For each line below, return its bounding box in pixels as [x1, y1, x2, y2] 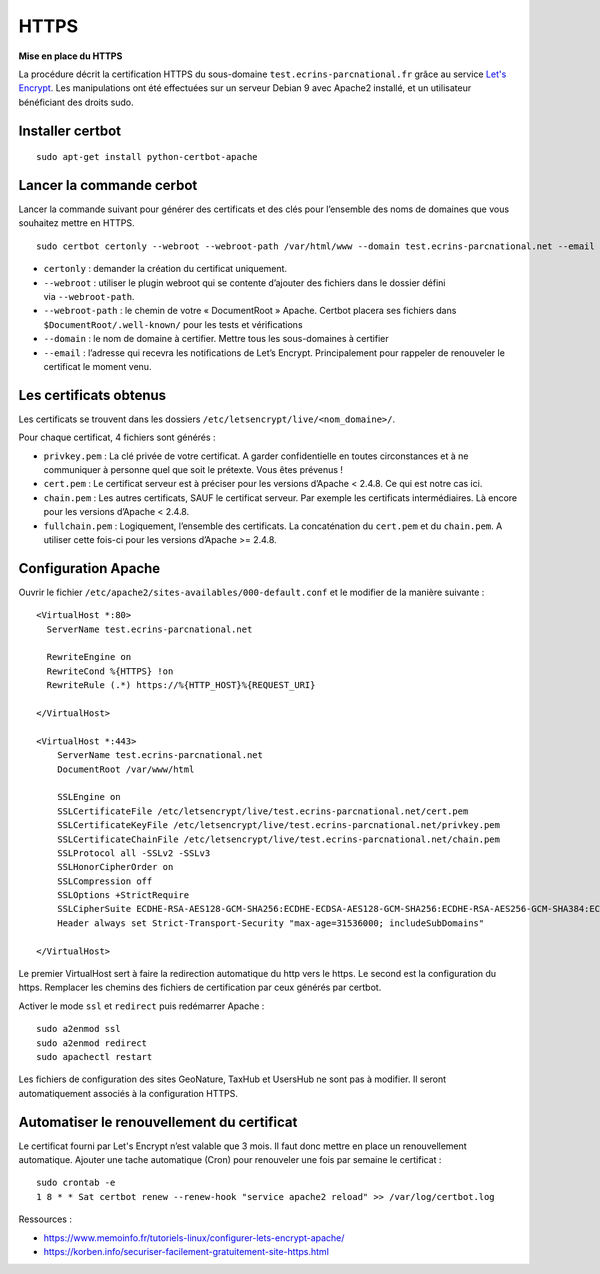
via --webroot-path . [43, 290, 135, 302]
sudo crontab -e [36, 1177, 116, 1189]
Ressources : [18, 1213, 72, 1225]
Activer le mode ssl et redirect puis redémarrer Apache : [18, 1000, 265, 1012]
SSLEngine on [56, 791, 121, 803]
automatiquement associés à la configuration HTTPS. [18, 1087, 239, 1099]
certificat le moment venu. [43, 360, 152, 372]
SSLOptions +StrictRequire [56, 890, 190, 901]
